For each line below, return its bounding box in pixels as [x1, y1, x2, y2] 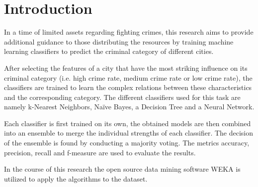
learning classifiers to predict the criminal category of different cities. [4, 46, 214, 56]
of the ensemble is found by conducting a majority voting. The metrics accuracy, [4, 138, 250, 148]
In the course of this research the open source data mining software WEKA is [4, 164, 241, 174]
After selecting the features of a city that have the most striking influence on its [4, 62, 248, 73]
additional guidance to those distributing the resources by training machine [4, 36, 234, 47]
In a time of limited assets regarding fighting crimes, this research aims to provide [4, 27, 254, 37]
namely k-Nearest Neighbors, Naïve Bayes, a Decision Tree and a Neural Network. [4, 101, 255, 112]
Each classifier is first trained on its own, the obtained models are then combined [4, 118, 251, 128]
